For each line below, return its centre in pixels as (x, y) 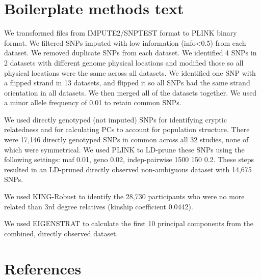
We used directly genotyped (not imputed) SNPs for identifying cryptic (115, 119)
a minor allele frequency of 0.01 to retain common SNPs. (93, 102)
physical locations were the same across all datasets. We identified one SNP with (130, 72)
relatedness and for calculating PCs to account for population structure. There (127, 129)
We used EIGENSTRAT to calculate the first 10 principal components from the (129, 223)
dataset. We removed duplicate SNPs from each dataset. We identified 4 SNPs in (130, 53)
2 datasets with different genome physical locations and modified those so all (124, 62)
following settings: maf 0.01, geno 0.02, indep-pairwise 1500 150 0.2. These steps (129, 159)
